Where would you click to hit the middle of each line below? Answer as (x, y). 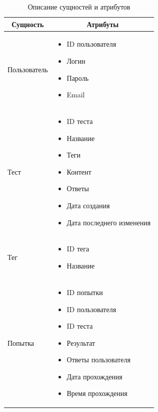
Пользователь (28, 69)
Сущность (28, 24)
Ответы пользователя (98, 360)
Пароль (78, 78)
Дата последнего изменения (109, 222)
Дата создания (88, 205)
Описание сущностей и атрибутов (79, 7)
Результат (81, 342)
